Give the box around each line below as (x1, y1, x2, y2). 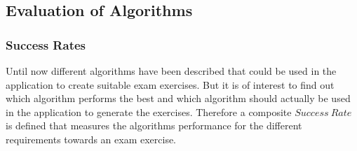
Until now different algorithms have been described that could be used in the (6, 64, 337, 78)
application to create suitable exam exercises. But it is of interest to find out (6, 77, 335, 92)
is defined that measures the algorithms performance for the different (6, 118, 302, 133)
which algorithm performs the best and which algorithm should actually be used (6, 91, 351, 106)
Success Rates (6, 36, 86, 53)
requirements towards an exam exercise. (6, 131, 177, 146)
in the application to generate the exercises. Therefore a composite (6, 104, 292, 119)
